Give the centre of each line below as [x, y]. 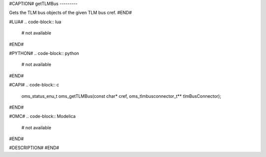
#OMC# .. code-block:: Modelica [42, 117]
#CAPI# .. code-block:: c [34, 85]
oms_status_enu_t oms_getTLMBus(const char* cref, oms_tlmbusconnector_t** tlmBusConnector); [121, 96]
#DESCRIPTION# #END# [34, 148]
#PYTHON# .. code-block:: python [44, 53]
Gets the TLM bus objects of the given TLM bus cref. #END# [70, 13]
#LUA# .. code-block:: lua [35, 22]
